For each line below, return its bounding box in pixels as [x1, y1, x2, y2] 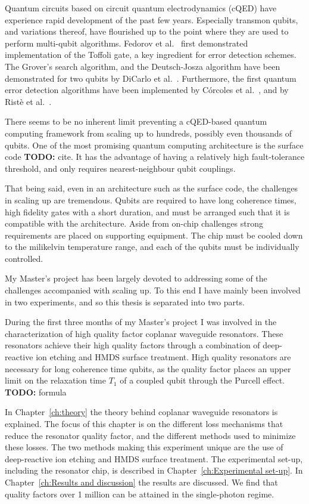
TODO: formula [5, 385, 67, 398]
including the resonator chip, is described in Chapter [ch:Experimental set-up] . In [5, 464, 303, 477]
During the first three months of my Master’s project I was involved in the [5, 316, 277, 328]
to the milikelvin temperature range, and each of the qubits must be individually [5, 240, 299, 253]
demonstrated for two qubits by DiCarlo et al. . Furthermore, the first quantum [5, 72, 296, 84]
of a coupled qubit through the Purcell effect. [120, 374, 285, 386]
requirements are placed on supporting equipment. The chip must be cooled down [5, 228, 303, 241]
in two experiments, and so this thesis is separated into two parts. [5, 295, 245, 308]
